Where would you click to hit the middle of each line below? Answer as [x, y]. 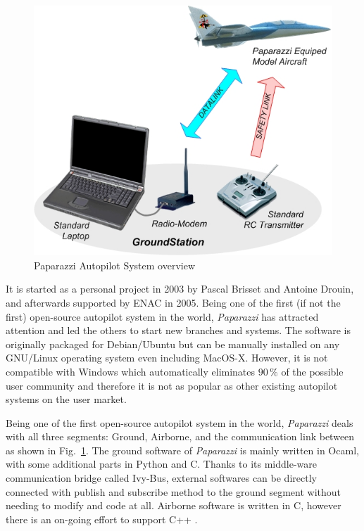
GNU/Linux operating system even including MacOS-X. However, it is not [167, 358]
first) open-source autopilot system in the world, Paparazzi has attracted [162, 316]
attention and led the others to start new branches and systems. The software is [178, 330]
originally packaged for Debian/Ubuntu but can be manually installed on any [173, 344]
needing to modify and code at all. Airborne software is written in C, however [174, 505]
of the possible [312, 371]
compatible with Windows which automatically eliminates [131, 371]
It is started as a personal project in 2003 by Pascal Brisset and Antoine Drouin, [180, 289]
